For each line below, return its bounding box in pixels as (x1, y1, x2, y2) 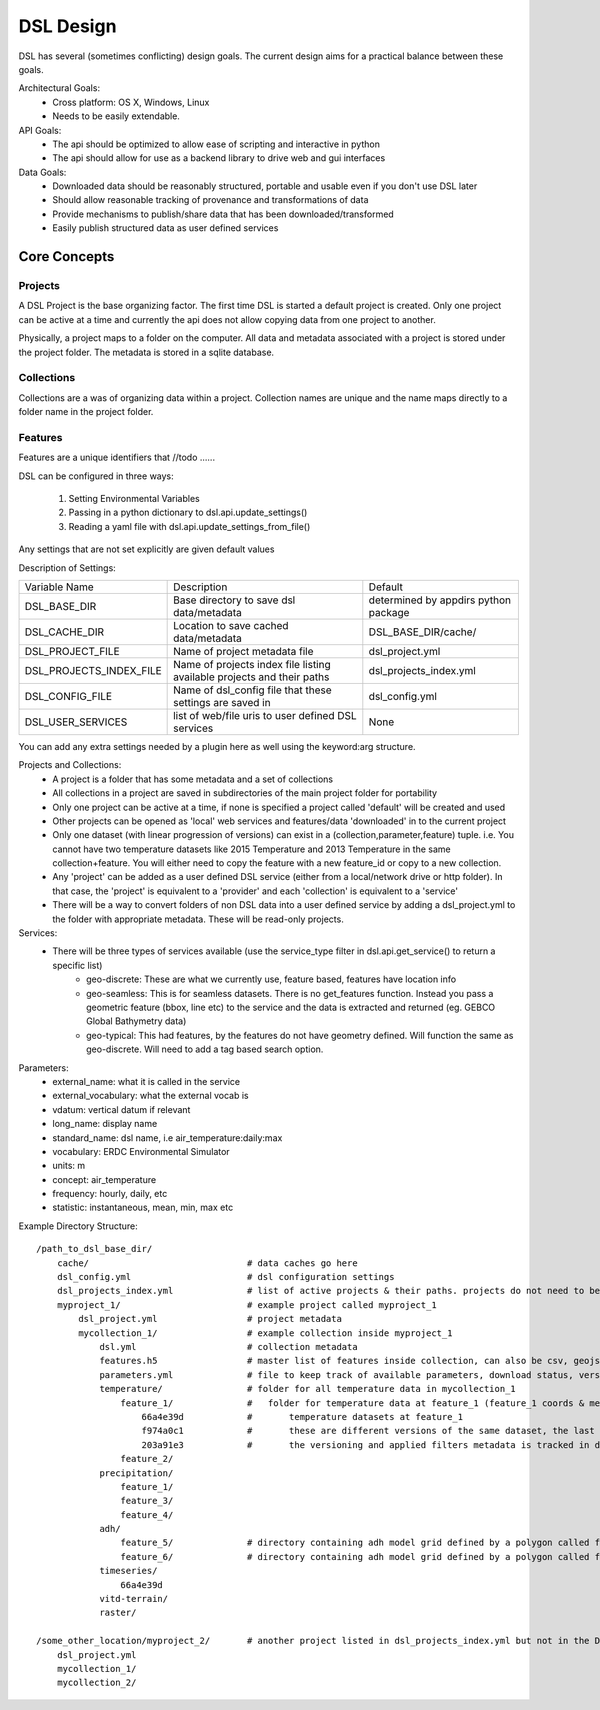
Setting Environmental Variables (68, 493, 200, 505)
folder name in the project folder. (18, 406, 154, 418)
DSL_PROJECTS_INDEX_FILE (24, 663, 162, 677)
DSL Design (18, 15, 117, 37)
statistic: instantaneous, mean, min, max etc (52, 1201, 234, 1214)
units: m (52, 1160, 86, 1172)
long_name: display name (52, 1118, 158, 1130)
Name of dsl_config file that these (173, 683, 332, 697)
